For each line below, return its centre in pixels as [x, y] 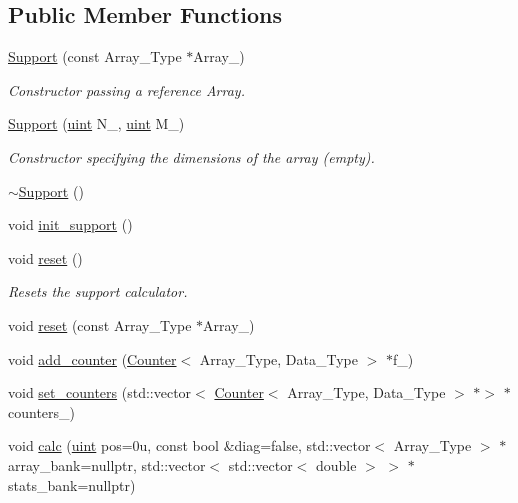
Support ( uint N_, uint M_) [96, 123]
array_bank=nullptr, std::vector [107, 464]
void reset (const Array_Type [100, 324]
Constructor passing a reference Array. [126, 89]
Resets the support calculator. [98, 291]
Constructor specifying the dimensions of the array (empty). [191, 156]
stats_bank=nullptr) [72, 484]
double [336, 464]
